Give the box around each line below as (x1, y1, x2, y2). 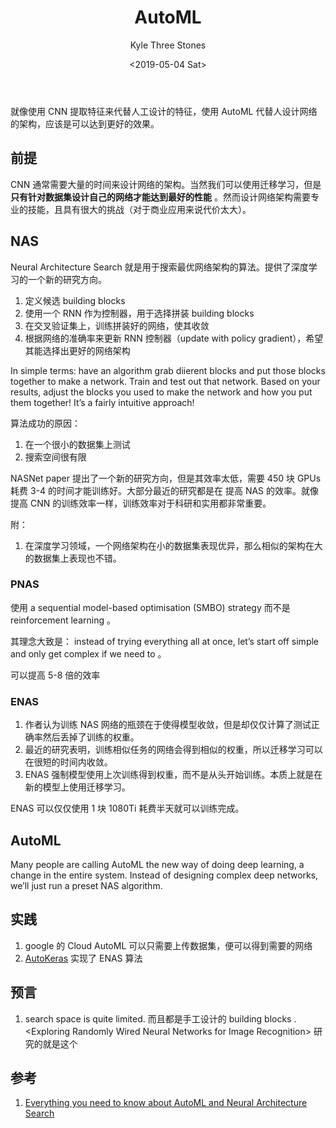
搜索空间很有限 (24, 451, 87, 463)
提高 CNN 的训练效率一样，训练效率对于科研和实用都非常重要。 (10, 497, 272, 509)
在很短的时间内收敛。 (24, 756, 113, 768)
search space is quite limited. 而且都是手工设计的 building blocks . (24, 1012, 297, 1025)
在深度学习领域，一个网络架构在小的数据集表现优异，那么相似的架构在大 (24, 539, 323, 551)
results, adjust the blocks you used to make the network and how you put (10, 386, 313, 398)
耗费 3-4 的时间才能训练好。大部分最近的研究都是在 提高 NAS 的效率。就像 (10, 484, 320, 496)
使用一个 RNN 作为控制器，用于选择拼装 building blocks (24, 307, 255, 319)
